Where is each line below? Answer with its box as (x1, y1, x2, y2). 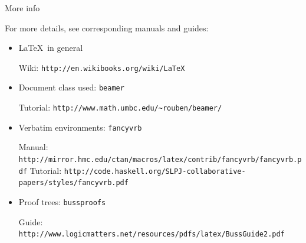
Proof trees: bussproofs (18, 195, 106, 208)
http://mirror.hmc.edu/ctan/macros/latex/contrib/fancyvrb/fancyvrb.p (18, 155, 302, 164)
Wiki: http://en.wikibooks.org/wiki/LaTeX (18, 61, 185, 73)
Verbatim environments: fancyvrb (18, 121, 142, 133)
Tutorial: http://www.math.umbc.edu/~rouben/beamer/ (18, 101, 222, 114)
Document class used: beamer (18, 81, 124, 93)
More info (5, 2, 40, 14)
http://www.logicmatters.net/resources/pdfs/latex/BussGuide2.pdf (18, 230, 285, 239)
